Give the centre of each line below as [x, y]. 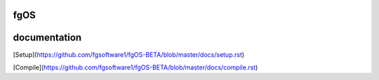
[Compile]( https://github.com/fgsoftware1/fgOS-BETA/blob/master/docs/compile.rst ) [135, 67]
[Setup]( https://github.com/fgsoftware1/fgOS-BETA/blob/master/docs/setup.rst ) [129, 54]
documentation [47, 38]
